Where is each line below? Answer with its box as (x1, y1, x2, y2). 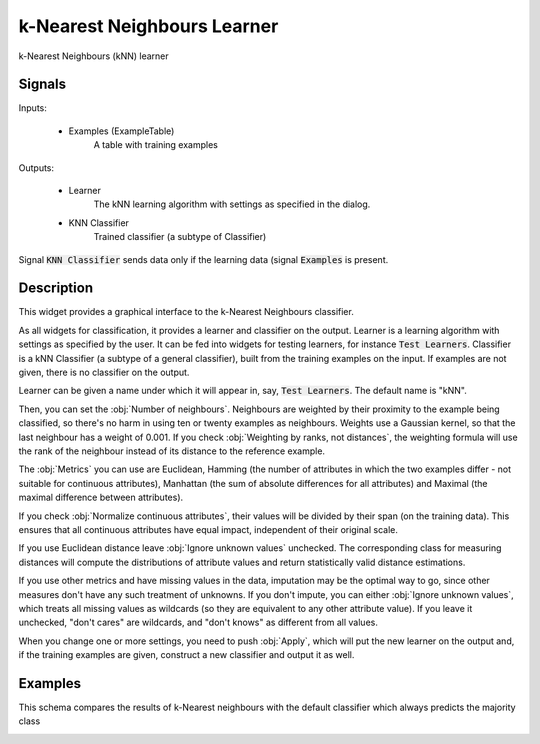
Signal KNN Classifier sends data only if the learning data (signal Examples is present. (18, 253, 389, 265)
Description (18, 280, 94, 297)
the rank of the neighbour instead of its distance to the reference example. (18, 445, 325, 457)
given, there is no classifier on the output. (18, 366, 190, 379)
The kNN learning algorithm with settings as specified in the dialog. (93, 198, 371, 210)
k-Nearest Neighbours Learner (18, 15, 279, 37)
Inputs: (18, 102, 47, 114)
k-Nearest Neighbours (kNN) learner (18, 50, 169, 62)
